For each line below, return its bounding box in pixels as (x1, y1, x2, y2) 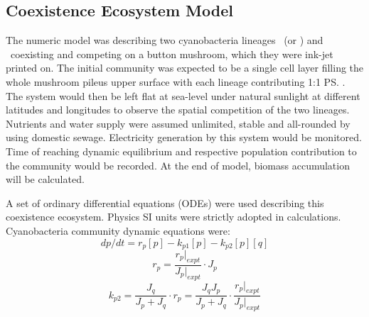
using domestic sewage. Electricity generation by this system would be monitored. (6, 130, 362, 145)
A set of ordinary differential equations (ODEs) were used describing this (6, 195, 324, 210)
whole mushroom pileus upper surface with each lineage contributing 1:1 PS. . (6, 74, 346, 89)
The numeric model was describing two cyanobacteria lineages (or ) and (6, 33, 323, 48)
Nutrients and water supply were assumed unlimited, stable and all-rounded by (6, 116, 351, 130)
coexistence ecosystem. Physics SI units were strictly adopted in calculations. (6, 209, 341, 224)
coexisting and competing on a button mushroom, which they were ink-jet (10, 46, 333, 61)
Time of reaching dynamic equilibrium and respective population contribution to (6, 143, 357, 158)
